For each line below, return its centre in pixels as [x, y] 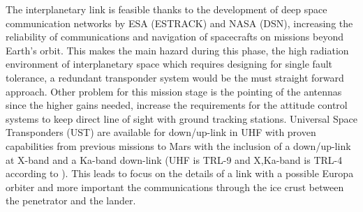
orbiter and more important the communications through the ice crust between [175, 187]
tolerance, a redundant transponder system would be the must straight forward [175, 77]
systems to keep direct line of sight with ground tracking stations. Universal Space [181, 118]
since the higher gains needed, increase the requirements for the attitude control [177, 105]
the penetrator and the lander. [71, 200]
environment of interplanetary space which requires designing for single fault [169, 64]
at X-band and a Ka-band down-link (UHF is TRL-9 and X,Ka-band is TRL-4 [174, 159]
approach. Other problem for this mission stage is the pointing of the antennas [174, 91]
